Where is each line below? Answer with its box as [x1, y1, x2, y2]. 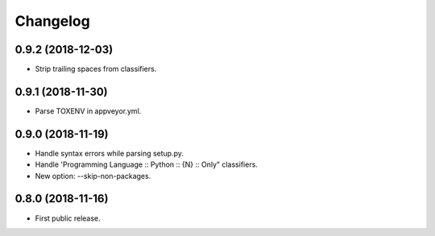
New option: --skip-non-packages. [35, 171, 151, 180]
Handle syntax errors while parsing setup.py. [35, 148, 184, 158]
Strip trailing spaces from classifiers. [35, 64, 157, 74]
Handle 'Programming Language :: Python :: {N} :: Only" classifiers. [35, 159, 258, 169]
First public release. [35, 213, 101, 223]
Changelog [14, 12, 90, 30]
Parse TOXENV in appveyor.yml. [35, 106, 142, 116]
